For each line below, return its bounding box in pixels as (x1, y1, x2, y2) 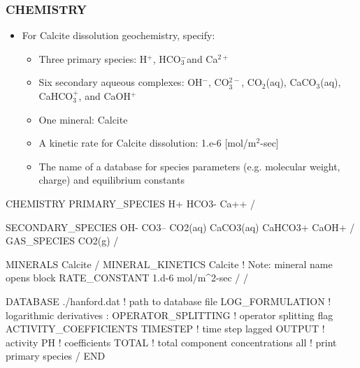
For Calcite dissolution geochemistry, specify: (22, 28, 215, 43)
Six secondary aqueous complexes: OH (38, 75, 203, 89)
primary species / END (6, 348, 106, 363)
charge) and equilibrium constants (38, 172, 185, 187)
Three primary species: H (38, 51, 147, 66)
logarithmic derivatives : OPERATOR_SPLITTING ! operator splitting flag (6, 307, 333, 322)
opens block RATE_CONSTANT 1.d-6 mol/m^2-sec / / (6, 270, 249, 285)
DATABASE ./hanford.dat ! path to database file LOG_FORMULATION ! (6, 293, 331, 308)
